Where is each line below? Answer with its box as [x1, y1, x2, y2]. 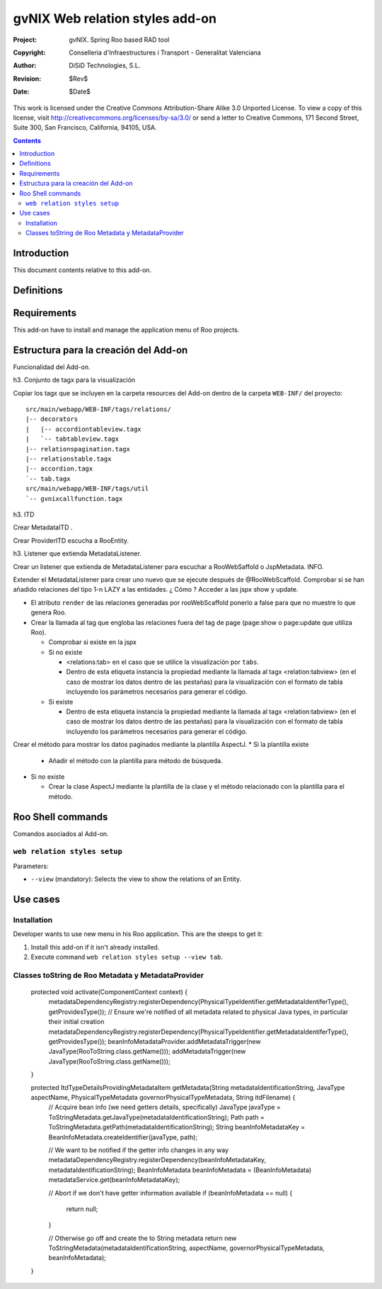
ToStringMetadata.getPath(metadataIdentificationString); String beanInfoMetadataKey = [48, 1123, 306, 1132]
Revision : [13, 74, 42, 83]
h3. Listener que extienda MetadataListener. [13, 549, 141, 558]
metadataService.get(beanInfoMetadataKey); [48, 1176, 180, 1184]
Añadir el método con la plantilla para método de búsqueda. [48, 756, 223, 765]
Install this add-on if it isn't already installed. [30, 942, 160, 951]
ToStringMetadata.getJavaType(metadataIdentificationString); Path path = [48, 1113, 265, 1121]
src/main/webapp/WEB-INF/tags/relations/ [25, 405, 171, 414]
